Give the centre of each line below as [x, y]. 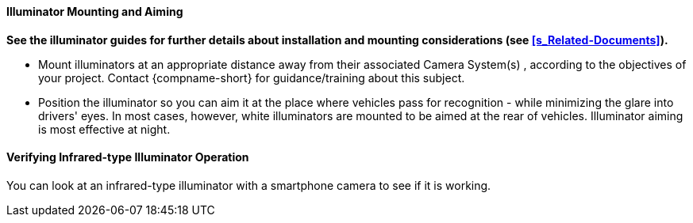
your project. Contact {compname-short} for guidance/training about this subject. [252, 77]
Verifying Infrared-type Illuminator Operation [128, 157]
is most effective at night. [104, 129]
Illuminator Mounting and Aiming [95, 11]
